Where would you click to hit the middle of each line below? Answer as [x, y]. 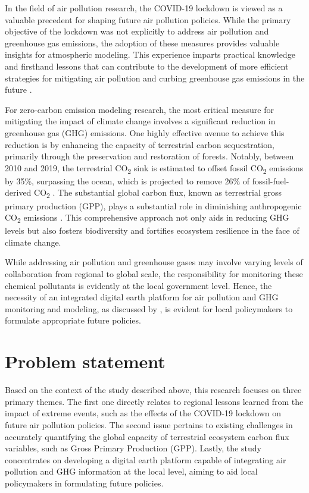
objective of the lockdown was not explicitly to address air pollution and [137, 31]
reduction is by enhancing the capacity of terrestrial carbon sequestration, [140, 144]
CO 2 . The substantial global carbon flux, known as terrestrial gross [158, 193]
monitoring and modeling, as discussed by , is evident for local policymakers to [149, 308]
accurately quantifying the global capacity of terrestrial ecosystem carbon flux [147, 436]
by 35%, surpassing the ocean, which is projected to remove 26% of [127, 180]
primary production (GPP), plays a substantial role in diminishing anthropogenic [153, 205]
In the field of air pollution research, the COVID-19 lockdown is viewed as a [144, 8]
